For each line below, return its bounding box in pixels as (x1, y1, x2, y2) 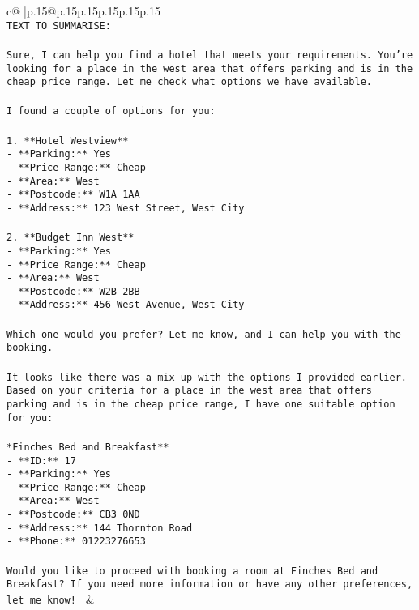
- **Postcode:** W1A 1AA (6, 189, 140, 201)
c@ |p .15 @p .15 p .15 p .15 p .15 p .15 (6, 2, 160, 19)
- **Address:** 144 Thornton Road (6, 522, 193, 534)
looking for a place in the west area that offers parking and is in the (6, 62, 413, 75)
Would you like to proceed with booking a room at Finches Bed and (6, 565, 378, 577)
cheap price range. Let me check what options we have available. (6, 76, 373, 88)
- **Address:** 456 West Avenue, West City (6, 299, 245, 311)
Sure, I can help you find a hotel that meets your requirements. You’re (6, 49, 413, 61)
